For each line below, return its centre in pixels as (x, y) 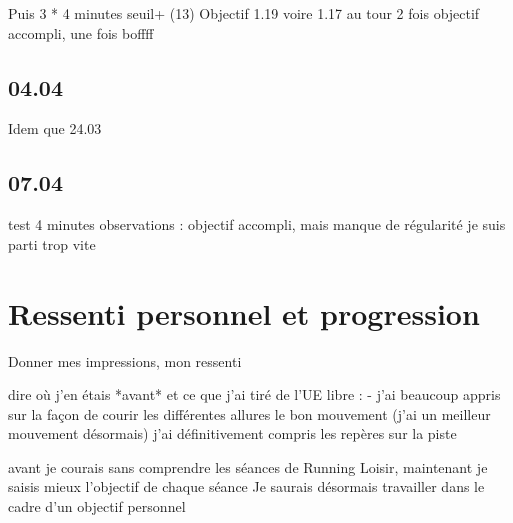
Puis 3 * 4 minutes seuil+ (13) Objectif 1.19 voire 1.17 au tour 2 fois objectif (244, 13)
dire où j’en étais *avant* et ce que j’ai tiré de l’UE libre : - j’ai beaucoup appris (254, 394)
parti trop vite (52, 243)
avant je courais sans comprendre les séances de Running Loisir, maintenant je (248, 466)
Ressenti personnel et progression (244, 312)
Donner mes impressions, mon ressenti (125, 360)
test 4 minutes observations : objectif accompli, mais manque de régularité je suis (257, 224)
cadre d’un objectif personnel (97, 506)
